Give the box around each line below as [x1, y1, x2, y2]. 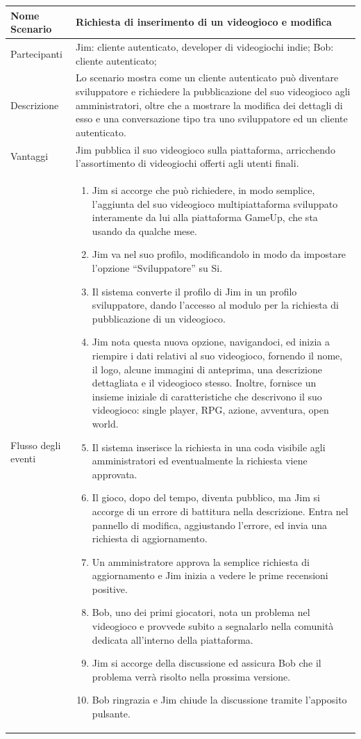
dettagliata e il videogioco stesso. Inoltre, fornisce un [92, 375, 317, 390]
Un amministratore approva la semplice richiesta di [92, 554, 310, 569]
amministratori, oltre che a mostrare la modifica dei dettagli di [76, 97, 343, 112]
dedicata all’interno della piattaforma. [92, 632, 253, 647]
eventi [10, 451, 36, 466]
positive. [92, 581, 128, 596]
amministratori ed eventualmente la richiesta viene [92, 453, 308, 468]
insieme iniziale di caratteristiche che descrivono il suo [92, 389, 322, 403]
